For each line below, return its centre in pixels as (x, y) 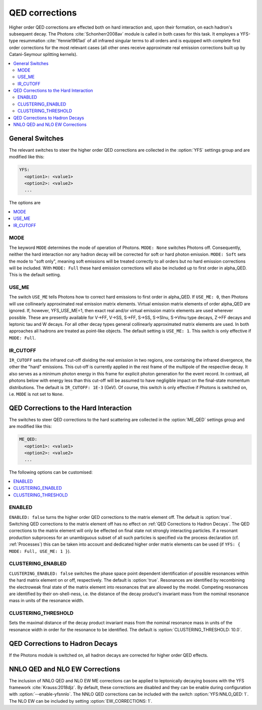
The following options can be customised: (51, 472)
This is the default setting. (35, 275)
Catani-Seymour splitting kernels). (43, 54)
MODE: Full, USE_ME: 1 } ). (40, 551)
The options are (25, 203)
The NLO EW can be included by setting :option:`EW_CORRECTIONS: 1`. (81, 701)
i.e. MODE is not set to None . (36, 394)
